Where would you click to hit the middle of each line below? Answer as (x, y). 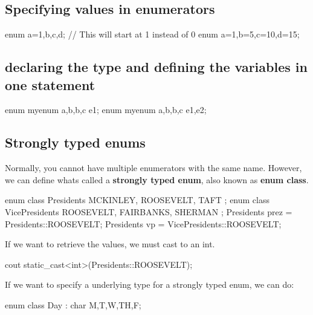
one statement (50, 84)
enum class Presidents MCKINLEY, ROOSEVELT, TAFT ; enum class (137, 200)
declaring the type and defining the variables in (156, 67)
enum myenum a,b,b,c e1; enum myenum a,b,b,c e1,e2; (106, 110)
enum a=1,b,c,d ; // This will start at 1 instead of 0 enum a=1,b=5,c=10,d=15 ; (152, 34)
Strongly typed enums (75, 142)
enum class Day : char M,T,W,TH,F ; (73, 304)
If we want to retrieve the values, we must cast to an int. (110, 244)
